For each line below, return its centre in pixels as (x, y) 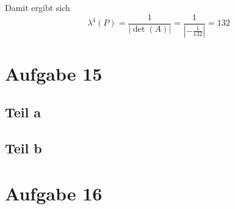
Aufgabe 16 (54, 193)
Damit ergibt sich (38, 7)
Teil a (23, 112)
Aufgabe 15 (54, 73)
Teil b (23, 148)
